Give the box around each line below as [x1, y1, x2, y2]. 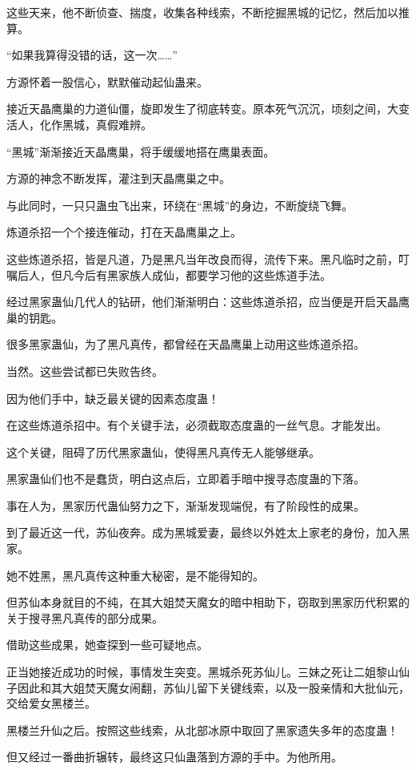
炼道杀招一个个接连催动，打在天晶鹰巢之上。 [6, 224, 242, 240]
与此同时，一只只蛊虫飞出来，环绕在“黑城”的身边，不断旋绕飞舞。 [6, 196, 354, 213]
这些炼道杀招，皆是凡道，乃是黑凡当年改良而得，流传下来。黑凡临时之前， [6, 250, 398, 267]
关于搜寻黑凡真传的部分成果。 [6, 609, 163, 626]
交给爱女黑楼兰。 [6, 695, 96, 712]
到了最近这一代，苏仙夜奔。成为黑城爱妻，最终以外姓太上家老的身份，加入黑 [6, 524, 410, 541]
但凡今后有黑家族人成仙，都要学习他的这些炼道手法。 [50, 266, 331, 283]
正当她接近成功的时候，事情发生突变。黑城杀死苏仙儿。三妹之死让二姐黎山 [6, 663, 398, 680]
